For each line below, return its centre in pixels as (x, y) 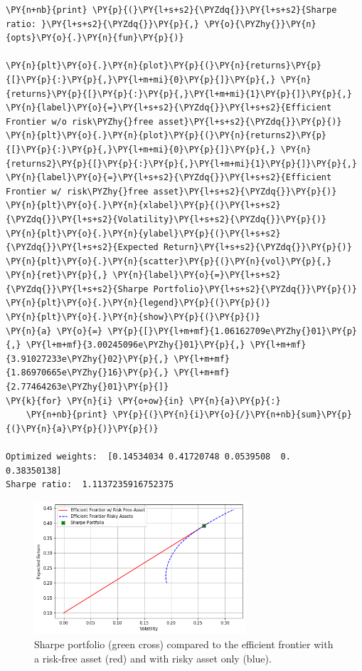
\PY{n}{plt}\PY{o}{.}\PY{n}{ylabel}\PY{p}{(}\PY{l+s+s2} (143, 233)
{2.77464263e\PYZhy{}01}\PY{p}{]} (87, 387)
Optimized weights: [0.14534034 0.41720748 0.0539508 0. (148, 457)
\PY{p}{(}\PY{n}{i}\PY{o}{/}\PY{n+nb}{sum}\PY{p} (232, 415)
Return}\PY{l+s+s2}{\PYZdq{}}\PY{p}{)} (257, 248)
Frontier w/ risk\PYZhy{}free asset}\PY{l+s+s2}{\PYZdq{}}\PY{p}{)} (171, 191)
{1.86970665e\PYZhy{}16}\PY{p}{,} (87, 373)
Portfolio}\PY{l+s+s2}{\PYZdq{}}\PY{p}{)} (255, 289)
